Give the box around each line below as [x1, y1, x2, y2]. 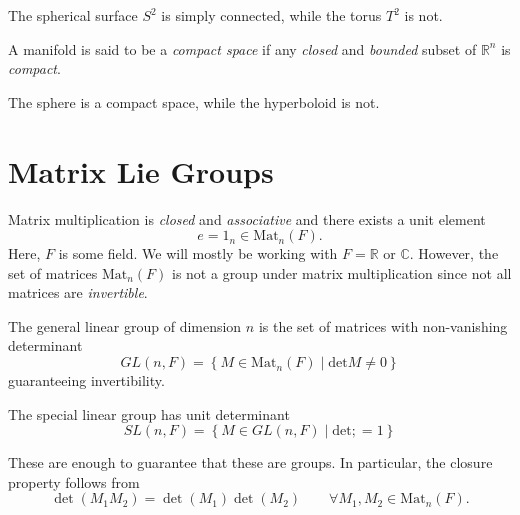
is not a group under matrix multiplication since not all [172, 262, 512, 283]
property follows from [8, 471, 140, 492]
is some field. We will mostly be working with [58, 243, 338, 264]
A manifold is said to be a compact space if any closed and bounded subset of [8, 38, 477, 59]
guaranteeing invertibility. [8, 370, 165, 391]
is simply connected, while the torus [161, 5, 382, 25]
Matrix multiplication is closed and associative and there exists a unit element [8, 208, 486, 229]
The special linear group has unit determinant [8, 403, 290, 424]
